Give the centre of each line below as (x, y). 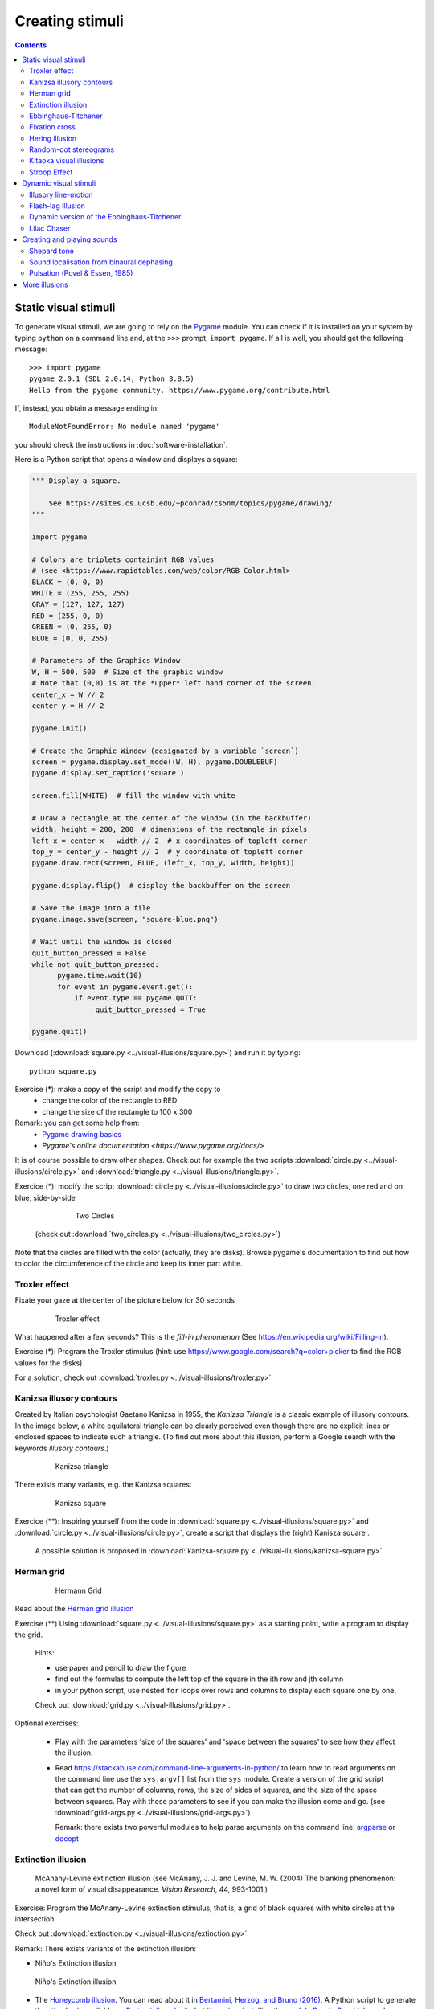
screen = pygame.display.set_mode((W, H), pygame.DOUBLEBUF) (155, 762)
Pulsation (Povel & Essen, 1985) (81, 273)
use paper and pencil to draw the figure (121, 1667)
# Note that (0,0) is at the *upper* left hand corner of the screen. (174, 683)
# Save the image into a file (91, 908)
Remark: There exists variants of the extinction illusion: (106, 1948)
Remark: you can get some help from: (77, 1123)
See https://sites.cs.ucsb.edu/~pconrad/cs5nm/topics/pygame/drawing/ (191, 503)
